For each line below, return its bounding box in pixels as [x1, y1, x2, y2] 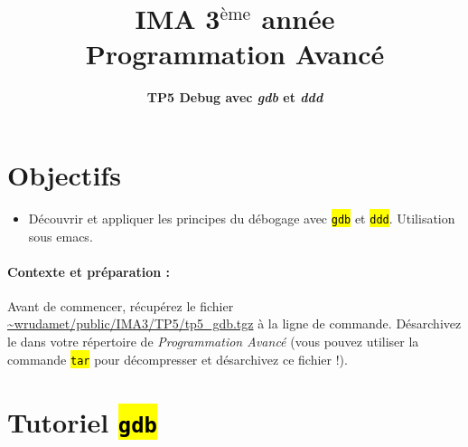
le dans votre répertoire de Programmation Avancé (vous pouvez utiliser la [7, 332, 419, 351]
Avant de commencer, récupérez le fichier [7, 296, 234, 315]
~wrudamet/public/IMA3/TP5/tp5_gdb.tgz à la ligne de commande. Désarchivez [7, 314, 462, 333]
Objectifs [7, 156, 121, 193]
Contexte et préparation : [7, 262, 171, 281]
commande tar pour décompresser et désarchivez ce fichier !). [7, 349, 348, 368]
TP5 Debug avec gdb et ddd [146, 88, 323, 107]
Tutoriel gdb [7, 403, 157, 440]
